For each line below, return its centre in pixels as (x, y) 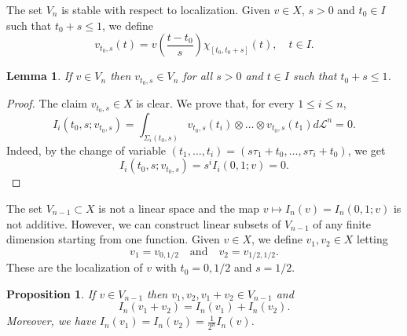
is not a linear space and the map (179, 208)
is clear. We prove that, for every (215, 103)
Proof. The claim (47, 103)
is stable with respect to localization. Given (166, 9)
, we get (367, 150)
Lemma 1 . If (39, 76)
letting (372, 239)
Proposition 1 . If (51, 293)
